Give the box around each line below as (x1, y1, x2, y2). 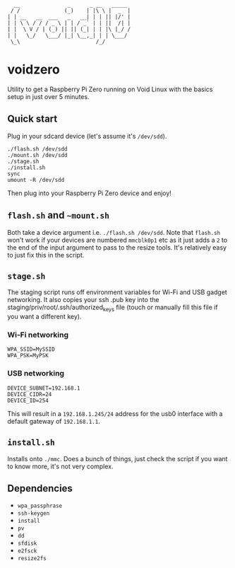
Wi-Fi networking (7, 330, 69, 340)
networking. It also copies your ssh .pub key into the (7, 296, 159, 304)
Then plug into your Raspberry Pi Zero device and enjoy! (7, 189, 171, 197)
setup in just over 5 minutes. (7, 92, 90, 100)
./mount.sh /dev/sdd (7, 151, 68, 158)
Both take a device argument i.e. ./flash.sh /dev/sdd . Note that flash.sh (7, 228, 221, 236)
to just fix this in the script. (7, 250, 85, 259)
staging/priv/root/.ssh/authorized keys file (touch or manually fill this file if (7, 303, 218, 313)
